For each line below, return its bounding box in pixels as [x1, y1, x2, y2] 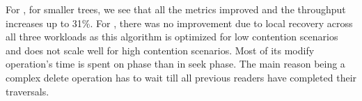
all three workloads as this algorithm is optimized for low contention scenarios [6, 29, 338, 44]
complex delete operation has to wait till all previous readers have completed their [6, 70, 357, 84]
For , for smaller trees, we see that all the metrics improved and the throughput [6, 2, 346, 16]
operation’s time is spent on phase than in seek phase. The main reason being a [6, 56, 345, 71]
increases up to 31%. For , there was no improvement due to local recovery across [6, 15, 353, 30]
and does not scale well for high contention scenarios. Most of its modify [6, 42, 315, 57]
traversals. [6, 84, 49, 98]
